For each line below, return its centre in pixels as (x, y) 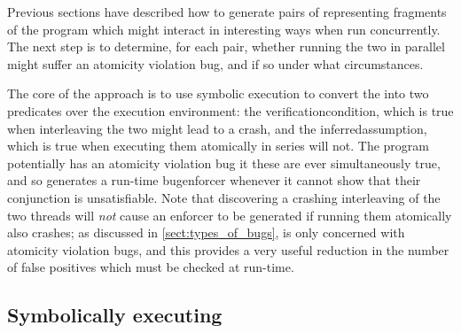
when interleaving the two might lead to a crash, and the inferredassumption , (217, 128)
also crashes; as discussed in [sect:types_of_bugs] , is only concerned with (206, 232)
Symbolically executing (115, 315)
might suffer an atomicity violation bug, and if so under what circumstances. (215, 63)
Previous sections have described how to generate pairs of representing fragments (227, 12)
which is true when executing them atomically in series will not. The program (218, 146)
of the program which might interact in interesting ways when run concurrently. (224, 29)
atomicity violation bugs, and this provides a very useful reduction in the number (228, 249)
